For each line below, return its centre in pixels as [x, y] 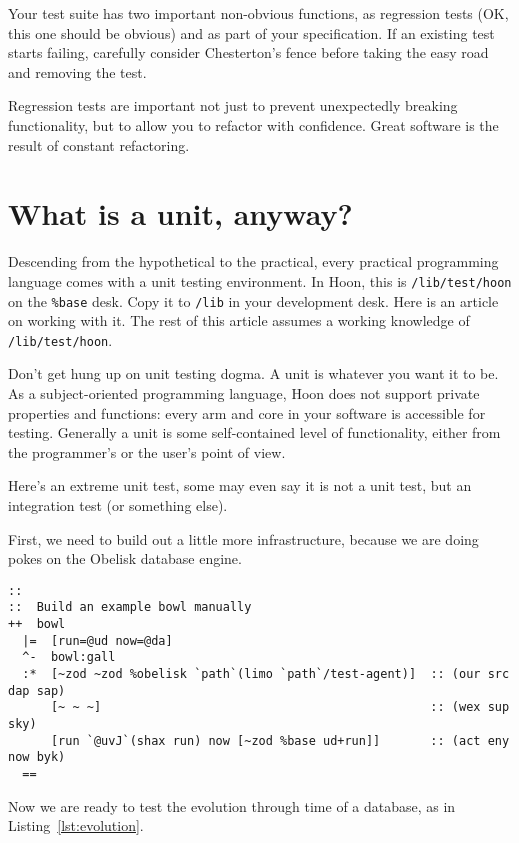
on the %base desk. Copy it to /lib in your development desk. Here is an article [253, 300]
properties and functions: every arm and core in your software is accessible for [247, 412]
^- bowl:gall [69, 657]
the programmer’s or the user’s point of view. [147, 451]
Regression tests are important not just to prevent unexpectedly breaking [233, 105]
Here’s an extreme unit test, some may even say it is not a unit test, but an [240, 485]
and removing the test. [77, 71]
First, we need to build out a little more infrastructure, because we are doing [243, 538]
